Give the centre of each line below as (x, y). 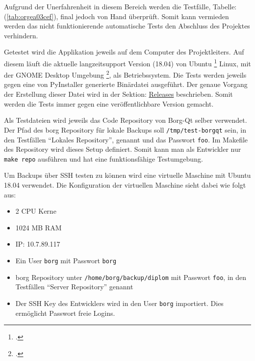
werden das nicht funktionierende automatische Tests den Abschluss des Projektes (127, 26)
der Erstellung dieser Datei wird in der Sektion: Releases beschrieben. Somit (118, 94)
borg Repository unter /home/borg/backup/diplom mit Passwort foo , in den (131, 277)
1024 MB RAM (38, 227)
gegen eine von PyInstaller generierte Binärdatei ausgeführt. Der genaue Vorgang (126, 84)
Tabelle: (225, 6)
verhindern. (21, 35)
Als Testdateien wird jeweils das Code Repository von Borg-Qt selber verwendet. (126, 120)
